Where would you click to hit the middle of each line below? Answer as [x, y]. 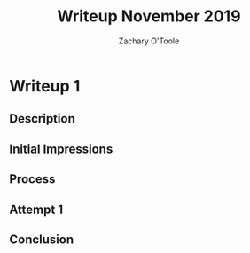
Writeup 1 [45, 86]
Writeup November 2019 [149, 16]
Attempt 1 [36, 209]
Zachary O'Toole [149, 41]
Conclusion [42, 239]
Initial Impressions [61, 149]
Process [32, 179]
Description [42, 119]
